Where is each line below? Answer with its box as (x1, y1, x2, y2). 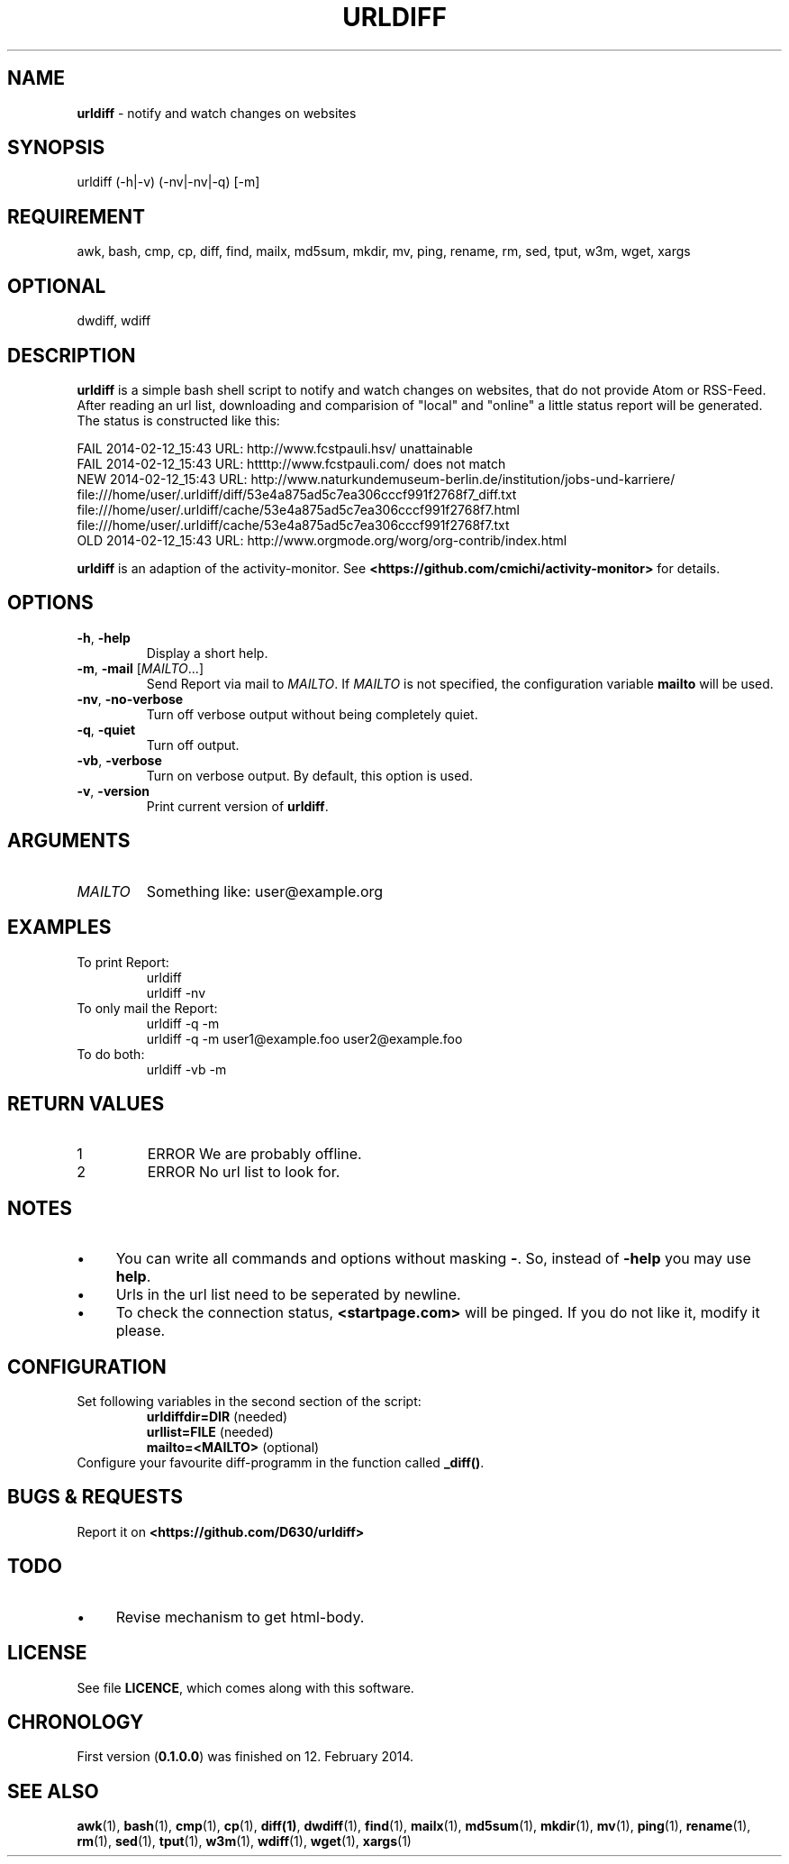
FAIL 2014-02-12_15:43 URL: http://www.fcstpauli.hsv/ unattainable (77, 440, 473, 456)
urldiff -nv (146, 984, 206, 1001)
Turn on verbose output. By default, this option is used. (146, 767, 473, 783)
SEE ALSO (7, 1779, 99, 1803)
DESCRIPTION (7, 343, 136, 367)
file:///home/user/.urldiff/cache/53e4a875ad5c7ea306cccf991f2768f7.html (77, 501, 520, 517)
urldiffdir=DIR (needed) (146, 1409, 288, 1425)
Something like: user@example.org (146, 882, 384, 900)
